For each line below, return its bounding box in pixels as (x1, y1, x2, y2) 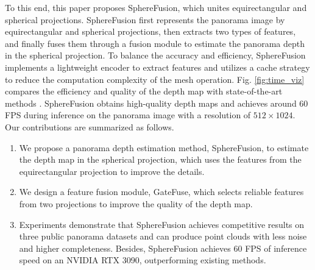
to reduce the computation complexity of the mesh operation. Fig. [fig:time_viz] (5, 73, 305, 85)
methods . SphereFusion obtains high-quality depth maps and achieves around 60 (5, 96, 308, 109)
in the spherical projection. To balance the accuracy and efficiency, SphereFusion (5, 49, 306, 62)
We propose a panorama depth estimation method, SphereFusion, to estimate (19, 141, 309, 154)
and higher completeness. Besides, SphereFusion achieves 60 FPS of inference (19, 241, 307, 254)
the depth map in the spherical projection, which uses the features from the (19, 153, 302, 166)
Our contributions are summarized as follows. (5, 120, 174, 133)
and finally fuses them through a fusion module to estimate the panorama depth (5, 37, 305, 49)
